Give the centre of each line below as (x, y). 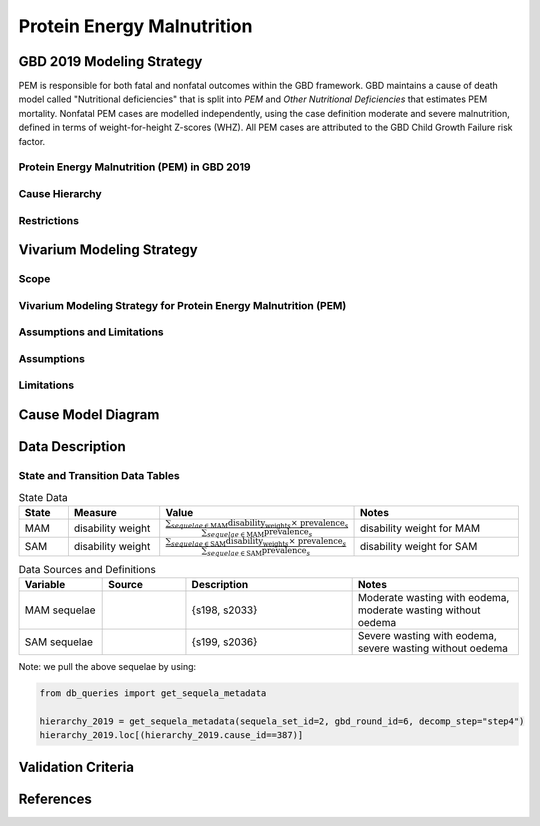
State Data (43, 497)
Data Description (72, 446)
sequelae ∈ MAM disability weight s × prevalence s (260, 523)
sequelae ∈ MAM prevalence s (259, 532)
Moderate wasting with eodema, (433, 597)
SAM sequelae (59, 642)
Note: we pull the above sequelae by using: (107, 666)
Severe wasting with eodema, (427, 635)
